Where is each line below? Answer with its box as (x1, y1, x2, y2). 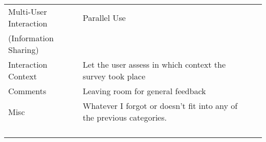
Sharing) (8, 44, 39, 55)
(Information (8, 32, 54, 44)
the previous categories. (82, 111, 167, 123)
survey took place (82, 70, 146, 82)
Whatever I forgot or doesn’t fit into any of (82, 100, 238, 111)
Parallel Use (82, 11, 126, 23)
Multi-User (8, 6, 47, 17)
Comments (8, 85, 47, 97)
